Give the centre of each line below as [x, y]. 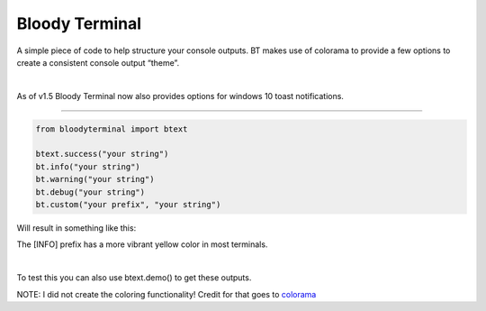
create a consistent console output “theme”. [98, 62]
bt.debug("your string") [90, 192]
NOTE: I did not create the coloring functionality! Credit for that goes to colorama [166, 294]
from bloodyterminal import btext [112, 129]
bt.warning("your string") [95, 179]
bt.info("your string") [88, 166]
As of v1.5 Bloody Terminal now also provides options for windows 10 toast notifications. [180, 96]
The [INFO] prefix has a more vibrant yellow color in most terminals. [142, 244]
